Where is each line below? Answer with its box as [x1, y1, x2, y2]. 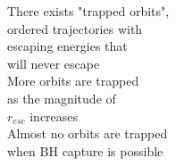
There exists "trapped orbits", [7, 2, 170, 20]
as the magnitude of [7, 88, 116, 107]
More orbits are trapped [7, 71, 139, 90]
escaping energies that [7, 37, 128, 55]
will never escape [7, 54, 100, 72]
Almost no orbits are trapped [7, 124, 168, 143]
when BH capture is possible [7, 141, 163, 160]
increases [29, 106, 79, 125]
